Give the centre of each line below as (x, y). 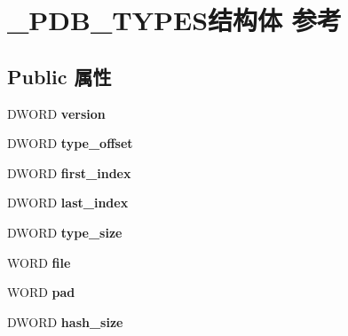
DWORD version (56, 113)
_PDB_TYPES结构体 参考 (174, 20)
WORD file (39, 262)
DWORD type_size (65, 232)
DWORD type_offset (70, 143)
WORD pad (41, 292)
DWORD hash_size (65, 321)
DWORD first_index (69, 172)
